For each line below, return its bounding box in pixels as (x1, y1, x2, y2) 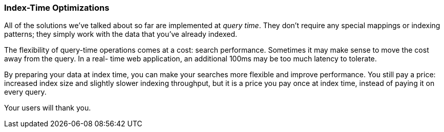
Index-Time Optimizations (4, 3, 110, 13)
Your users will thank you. (4, 103, 91, 113)
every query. (4, 87, 47, 97)
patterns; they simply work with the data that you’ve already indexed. (4, 30, 238, 39)
